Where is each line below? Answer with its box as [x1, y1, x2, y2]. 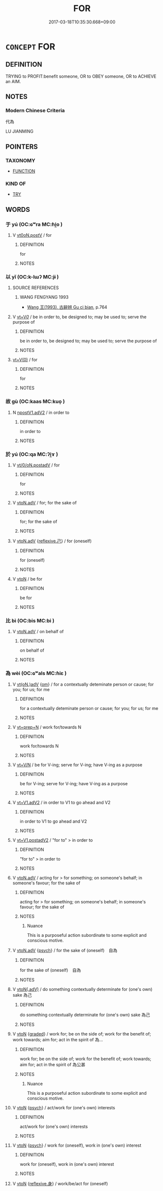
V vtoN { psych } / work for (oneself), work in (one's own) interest [12, 1142, 142, 1148]
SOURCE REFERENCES [12, 285, 59, 291]
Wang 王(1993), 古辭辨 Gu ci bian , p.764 [27, 304, 107, 310]
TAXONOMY [5, 157, 35, 164]
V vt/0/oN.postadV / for [12, 462, 60, 468]
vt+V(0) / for [12, 357, 38, 362]
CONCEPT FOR [5, 41, 55, 52]
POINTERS [5, 142, 38, 151]
